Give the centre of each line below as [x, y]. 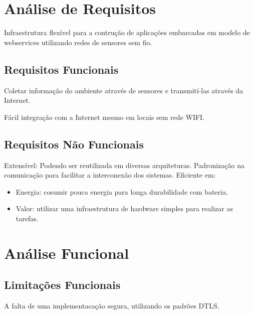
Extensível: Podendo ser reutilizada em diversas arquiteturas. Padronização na [124, 165]
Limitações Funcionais [62, 285]
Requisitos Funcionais [61, 69]
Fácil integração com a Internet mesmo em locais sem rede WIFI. [104, 117]
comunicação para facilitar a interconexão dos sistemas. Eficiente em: [110, 175]
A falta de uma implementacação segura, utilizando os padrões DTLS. [112, 306]
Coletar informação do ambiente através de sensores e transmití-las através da [124, 90]
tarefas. [27, 218]
